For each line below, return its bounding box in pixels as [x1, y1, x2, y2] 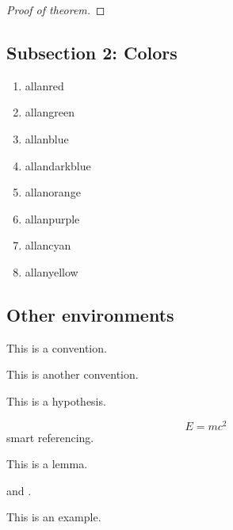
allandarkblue [25, 157, 91, 173]
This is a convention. [6, 339, 107, 356]
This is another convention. [6, 366, 139, 383]
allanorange [25, 184, 81, 200]
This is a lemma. [6, 456, 88, 472]
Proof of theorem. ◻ [6, 2, 105, 17]
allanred [25, 77, 64, 93]
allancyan [25, 237, 71, 254]
